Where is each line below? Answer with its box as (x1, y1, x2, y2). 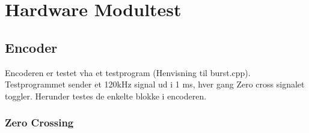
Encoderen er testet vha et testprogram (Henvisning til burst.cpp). (5, 66, 251, 78)
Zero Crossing (5, 115, 74, 130)
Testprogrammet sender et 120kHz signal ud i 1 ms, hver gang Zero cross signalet (5, 78, 305, 90)
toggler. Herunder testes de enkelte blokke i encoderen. (5, 89, 207, 102)
